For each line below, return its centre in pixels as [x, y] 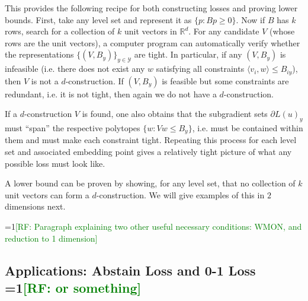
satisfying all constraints [200, 69]
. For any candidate [224, 31]
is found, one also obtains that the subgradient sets [175, 114]
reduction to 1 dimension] [51, 238]
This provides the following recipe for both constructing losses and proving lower [151, 8]
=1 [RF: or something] [73, 287]
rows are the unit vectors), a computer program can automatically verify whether [153, 42]
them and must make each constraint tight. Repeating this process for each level [151, 140]
